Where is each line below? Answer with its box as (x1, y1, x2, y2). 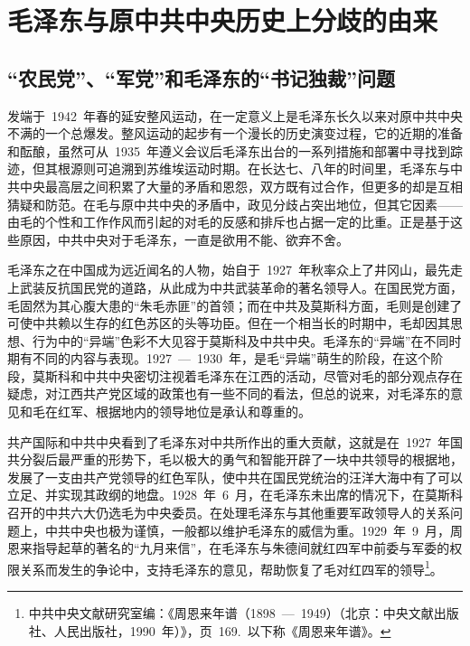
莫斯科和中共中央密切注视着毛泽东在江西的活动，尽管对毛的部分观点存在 (32, 366, 463, 385)
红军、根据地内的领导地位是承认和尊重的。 (57, 402, 311, 421)
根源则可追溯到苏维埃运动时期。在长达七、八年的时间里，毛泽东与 (57, 159, 450, 178)
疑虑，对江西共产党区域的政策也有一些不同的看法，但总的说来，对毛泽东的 (7, 384, 450, 403)
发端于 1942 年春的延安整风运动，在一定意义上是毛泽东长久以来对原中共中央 (7, 106, 463, 125)
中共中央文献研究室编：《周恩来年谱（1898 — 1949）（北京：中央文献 (28, 604, 434, 623)
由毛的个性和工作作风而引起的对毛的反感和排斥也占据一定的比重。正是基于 (7, 212, 450, 231)
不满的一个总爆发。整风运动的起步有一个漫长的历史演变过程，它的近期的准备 (7, 124, 463, 143)
